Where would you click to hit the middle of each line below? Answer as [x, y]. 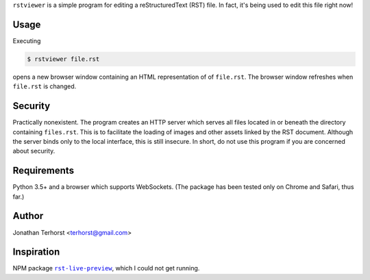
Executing [27, 40]
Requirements [44, 171]
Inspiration [36, 252]
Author [28, 216]
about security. [34, 151]
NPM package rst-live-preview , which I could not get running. [106, 268]
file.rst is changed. [45, 86]
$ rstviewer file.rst [63, 59]
